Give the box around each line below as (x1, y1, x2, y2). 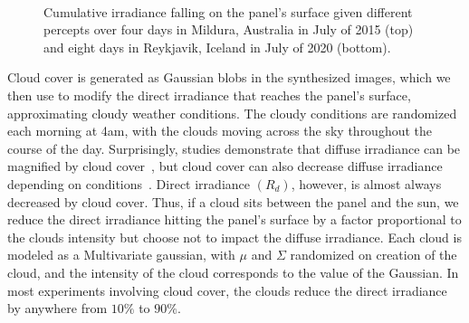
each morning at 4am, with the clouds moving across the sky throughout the (7, 121, 433, 140)
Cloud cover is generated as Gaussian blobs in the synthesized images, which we (7, 68, 451, 87)
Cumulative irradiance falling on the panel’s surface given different (43, 2, 413, 21)
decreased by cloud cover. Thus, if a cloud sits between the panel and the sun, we (7, 192, 459, 211)
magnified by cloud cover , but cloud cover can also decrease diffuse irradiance (7, 157, 443, 176)
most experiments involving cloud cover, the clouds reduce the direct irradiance (7, 280, 447, 299)
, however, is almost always (291, 174, 442, 193)
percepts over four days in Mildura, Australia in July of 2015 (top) (43, 20, 414, 39)
